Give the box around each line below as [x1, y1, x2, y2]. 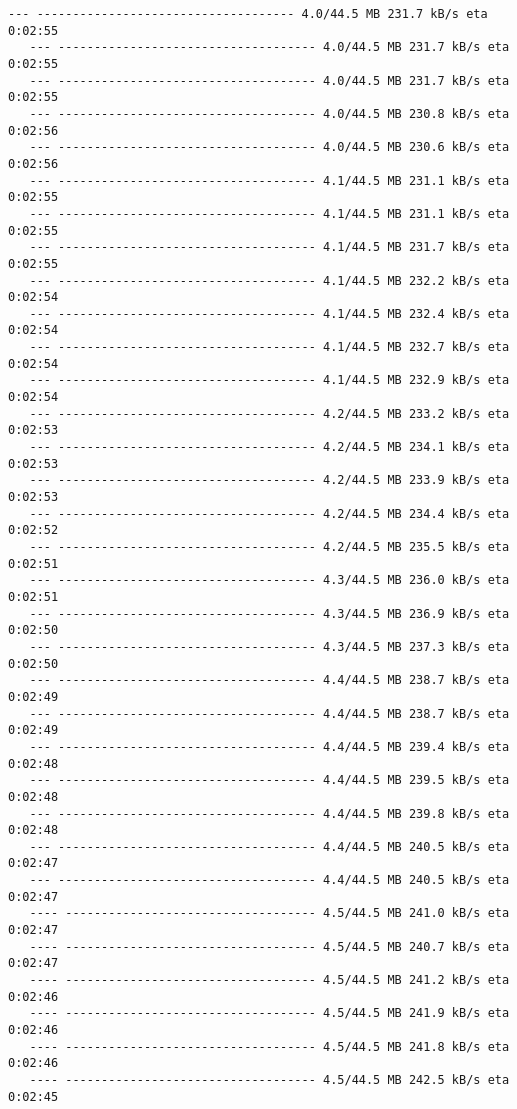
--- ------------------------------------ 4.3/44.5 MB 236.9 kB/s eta [29, 606, 510, 621]
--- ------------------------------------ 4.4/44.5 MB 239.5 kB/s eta [29, 773, 510, 788]
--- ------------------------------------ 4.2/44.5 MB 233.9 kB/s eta [29, 473, 510, 488]
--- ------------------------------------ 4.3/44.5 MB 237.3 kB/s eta [29, 639, 510, 654]
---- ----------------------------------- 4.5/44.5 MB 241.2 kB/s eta [29, 973, 510, 988]
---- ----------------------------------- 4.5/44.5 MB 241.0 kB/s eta [29, 906, 510, 921]
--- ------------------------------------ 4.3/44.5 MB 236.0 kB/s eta [29, 573, 510, 588]
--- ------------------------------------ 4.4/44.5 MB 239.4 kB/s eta [29, 739, 510, 754]
